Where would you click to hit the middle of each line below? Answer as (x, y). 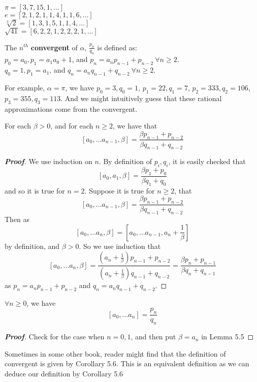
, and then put (153, 337)
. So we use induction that (120, 246)
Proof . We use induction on (49, 161)
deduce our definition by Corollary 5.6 (64, 373)
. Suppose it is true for (120, 190)
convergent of (54, 47)
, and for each (72, 126)
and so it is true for (35, 190)
